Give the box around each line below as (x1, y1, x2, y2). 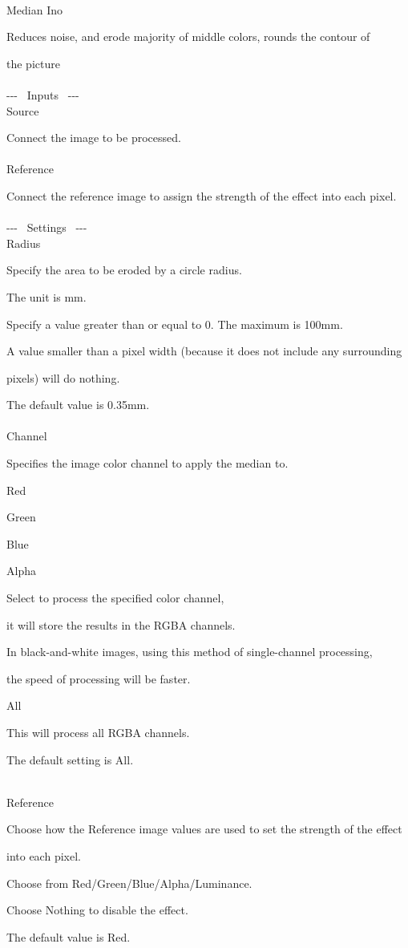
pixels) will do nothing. (6, 369, 120, 386)
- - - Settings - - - (6, 219, 87, 236)
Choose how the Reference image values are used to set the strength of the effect (6, 820, 402, 837)
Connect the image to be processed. (6, 129, 181, 146)
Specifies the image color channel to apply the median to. (6, 455, 289, 472)
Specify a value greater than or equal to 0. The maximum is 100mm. (6, 315, 343, 332)
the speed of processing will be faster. (6, 670, 191, 687)
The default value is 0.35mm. (6, 396, 150, 413)
